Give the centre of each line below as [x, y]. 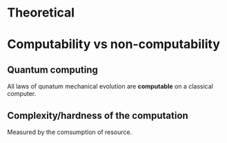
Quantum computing [52, 69]
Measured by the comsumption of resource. [70, 132]
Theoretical [41, 13]
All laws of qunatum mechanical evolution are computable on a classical [110, 86]
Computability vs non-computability [114, 45]
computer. [22, 94]
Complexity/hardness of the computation [98, 115]
